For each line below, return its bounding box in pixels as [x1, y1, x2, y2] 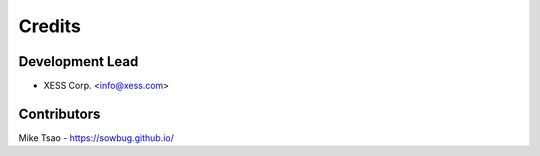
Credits [18, 15, 82, 37]
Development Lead [18, 53, 139, 70]
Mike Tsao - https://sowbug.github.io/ [18, 131, 175, 144]
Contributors [18, 105, 101, 122]
